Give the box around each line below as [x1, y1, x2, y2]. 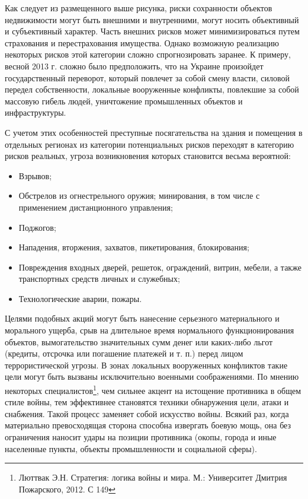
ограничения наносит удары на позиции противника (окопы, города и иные [5, 431, 277, 443]
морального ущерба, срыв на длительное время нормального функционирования [5, 324, 294, 336]
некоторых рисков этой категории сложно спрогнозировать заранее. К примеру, [5, 48, 291, 61]
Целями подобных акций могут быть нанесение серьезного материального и [5, 312, 280, 325]
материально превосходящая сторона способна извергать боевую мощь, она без [5, 419, 291, 431]
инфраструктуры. [5, 106, 66, 119]
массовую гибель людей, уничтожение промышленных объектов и [5, 94, 243, 107]
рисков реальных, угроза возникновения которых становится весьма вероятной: [5, 150, 291, 162]
